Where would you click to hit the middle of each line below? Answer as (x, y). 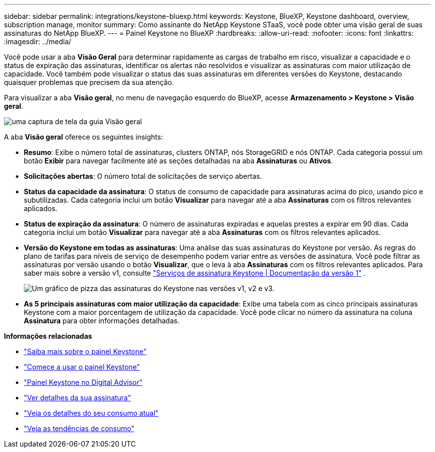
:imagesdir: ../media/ (38, 41)
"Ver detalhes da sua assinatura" (77, 398)
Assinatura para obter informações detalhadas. (102, 321)
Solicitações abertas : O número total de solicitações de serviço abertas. (143, 176)
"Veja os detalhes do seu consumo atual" (91, 413)
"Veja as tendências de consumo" (79, 428)
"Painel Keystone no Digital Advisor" (83, 382)
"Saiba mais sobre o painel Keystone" (85, 351)
